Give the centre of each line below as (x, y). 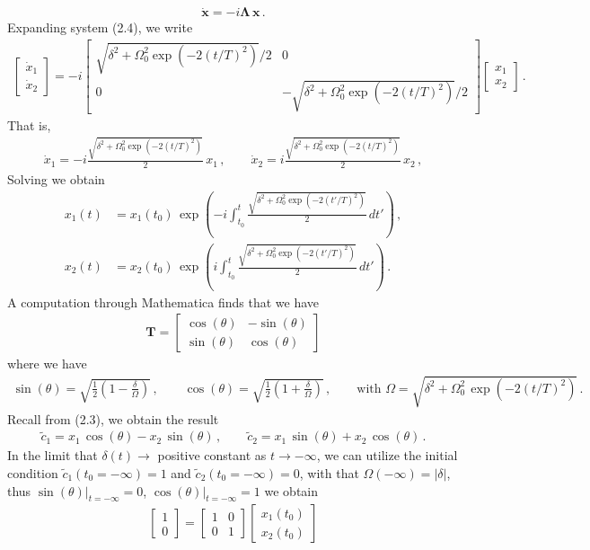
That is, (29, 125)
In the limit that (53, 455)
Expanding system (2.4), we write (100, 27)
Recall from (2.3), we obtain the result (113, 418)
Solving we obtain (56, 179)
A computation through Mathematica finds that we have (163, 302)
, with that (329, 473)
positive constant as (212, 455)
